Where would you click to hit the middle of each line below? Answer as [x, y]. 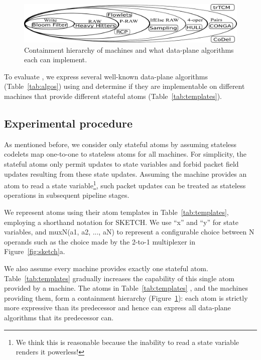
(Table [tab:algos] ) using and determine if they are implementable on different [124, 86]
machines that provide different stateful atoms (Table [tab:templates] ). [113, 96]
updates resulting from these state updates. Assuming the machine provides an [125, 173]
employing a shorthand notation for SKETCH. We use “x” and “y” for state [121, 222]
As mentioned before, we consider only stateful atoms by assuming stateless [120, 144]
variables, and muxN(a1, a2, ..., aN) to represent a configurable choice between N [129, 232]
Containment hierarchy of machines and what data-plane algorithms [129, 49]
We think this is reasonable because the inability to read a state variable [127, 342]
